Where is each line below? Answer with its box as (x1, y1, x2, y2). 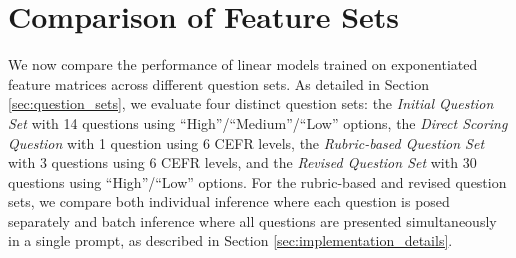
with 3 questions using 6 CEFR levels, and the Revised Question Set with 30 (8, 152, 477, 173)
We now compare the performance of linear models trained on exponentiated (8, 54, 478, 75)
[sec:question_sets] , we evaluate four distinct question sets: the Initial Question (8, 93, 494, 114)
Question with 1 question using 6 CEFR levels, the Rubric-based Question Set (8, 132, 485, 153)
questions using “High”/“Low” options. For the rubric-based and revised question (8, 171, 507, 192)
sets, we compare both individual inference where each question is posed (8, 191, 450, 212)
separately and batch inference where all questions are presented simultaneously (8, 210, 497, 231)
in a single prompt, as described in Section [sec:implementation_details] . (8, 230, 453, 251)
